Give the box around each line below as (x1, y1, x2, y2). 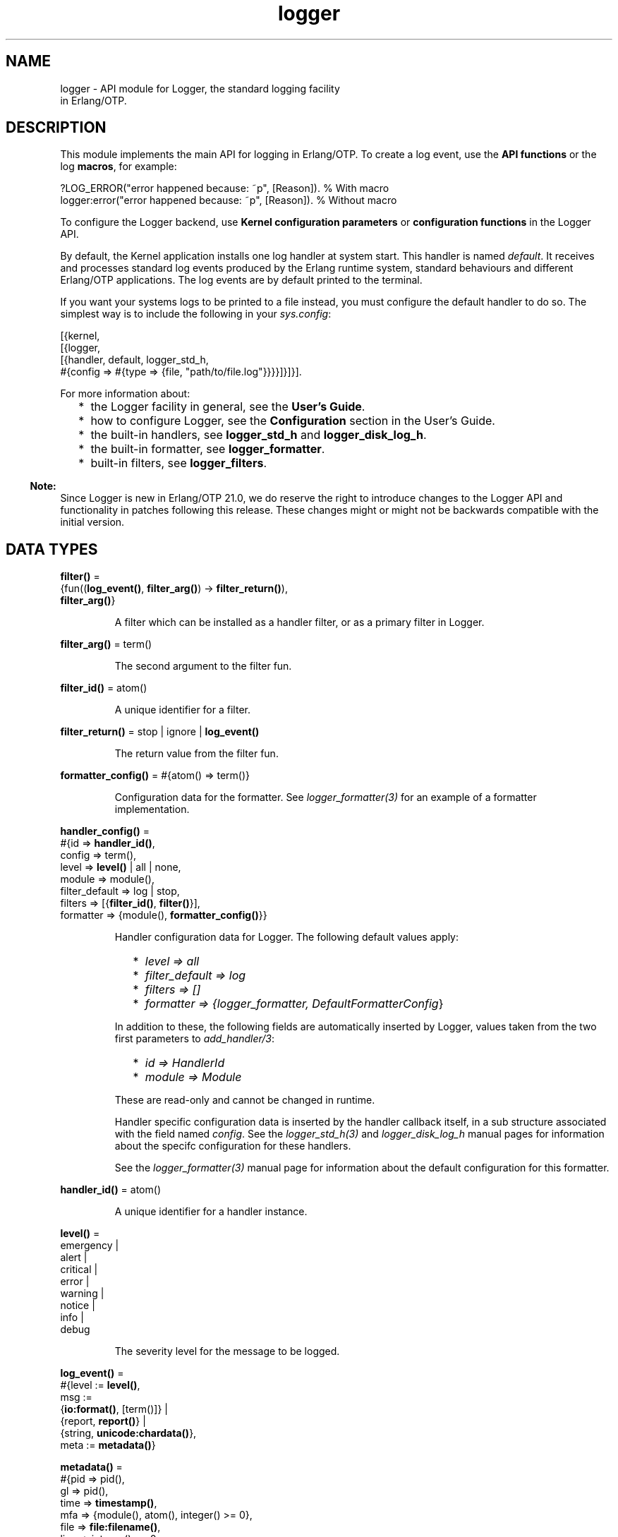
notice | (60, 1299, 95, 1312)
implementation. (114, 803, 190, 816)
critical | (60, 1263, 98, 1276)
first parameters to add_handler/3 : (114, 1032, 274, 1045)
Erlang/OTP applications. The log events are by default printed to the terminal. (60, 274, 423, 287)
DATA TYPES (6, 540, 98, 558)
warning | (60, 1287, 104, 1300)
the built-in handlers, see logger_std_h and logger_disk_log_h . (90, 428, 427, 442)
